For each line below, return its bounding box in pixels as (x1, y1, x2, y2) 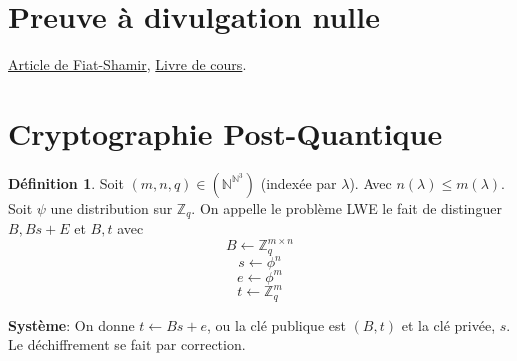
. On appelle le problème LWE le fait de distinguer (191, 197, 502, 218)
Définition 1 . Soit (8, 172, 124, 193)
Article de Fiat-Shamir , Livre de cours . (8, 54, 247, 75)
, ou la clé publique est (207, 314, 346, 335)
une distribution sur (50, 197, 173, 218)
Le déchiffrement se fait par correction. (8, 334, 246, 355)
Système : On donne (8, 314, 135, 335)
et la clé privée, (401, 314, 496, 335)
